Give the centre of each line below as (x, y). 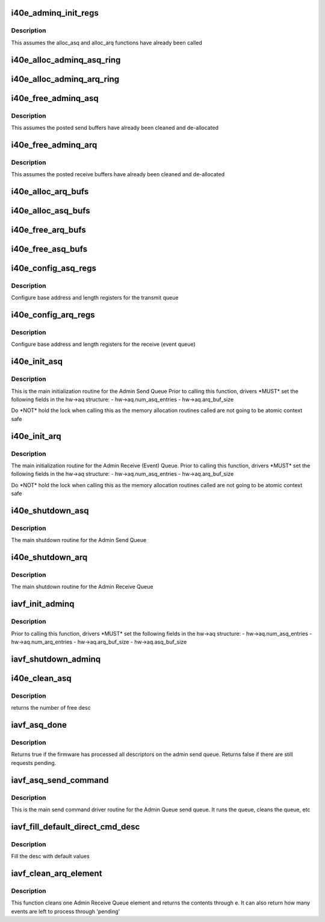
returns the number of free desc (51, 708)
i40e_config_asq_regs (54, 268)
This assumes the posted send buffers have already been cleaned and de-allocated (115, 128)
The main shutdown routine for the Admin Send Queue (79, 540)
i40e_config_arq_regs (53, 315)
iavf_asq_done (39, 725)
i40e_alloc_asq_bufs (51, 211)
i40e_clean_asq (41, 678)
